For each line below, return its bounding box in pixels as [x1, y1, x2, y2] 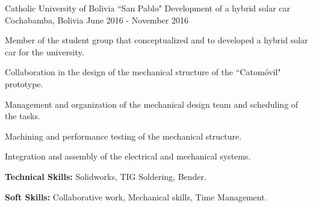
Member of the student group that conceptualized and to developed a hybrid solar [5, 34, 308, 46]
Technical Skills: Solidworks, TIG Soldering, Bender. [5, 170, 206, 182]
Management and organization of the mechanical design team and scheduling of [5, 97, 299, 110]
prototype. [5, 77, 43, 90]
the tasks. [5, 110, 40, 122]
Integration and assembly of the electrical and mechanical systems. [5, 150, 251, 162]
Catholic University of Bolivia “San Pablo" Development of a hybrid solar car [5, 2, 290, 14]
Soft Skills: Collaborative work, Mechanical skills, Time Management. [5, 190, 267, 203]
